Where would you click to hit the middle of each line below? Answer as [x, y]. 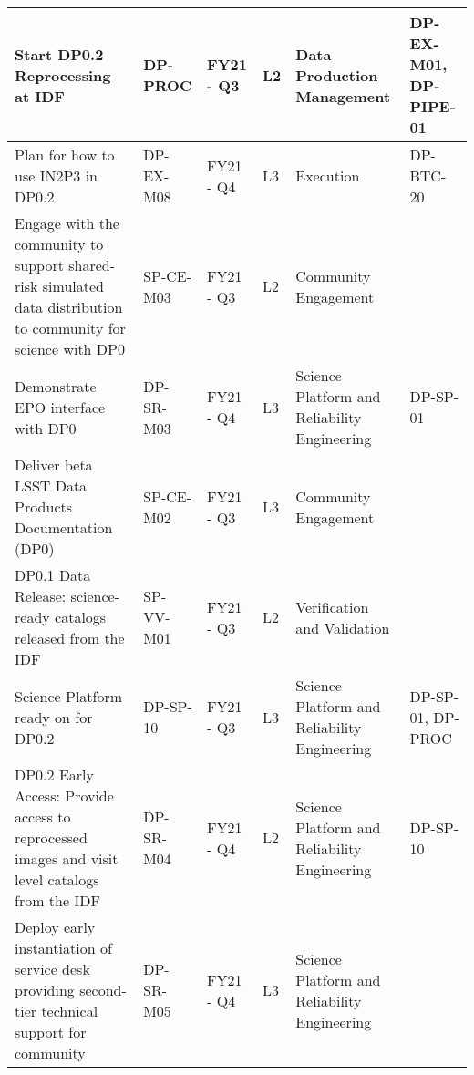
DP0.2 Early [54, 775]
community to [59, 244]
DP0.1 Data [53, 575]
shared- [92, 265]
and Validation [343, 627]
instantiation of [63, 948]
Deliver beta [54, 465]
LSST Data [51, 486]
